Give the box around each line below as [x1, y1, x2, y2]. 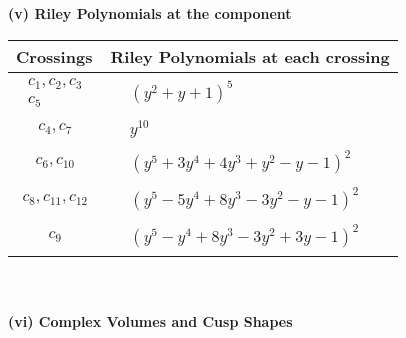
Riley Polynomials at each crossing [110, 44, 390, 68]
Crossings [16, 44, 93, 68]
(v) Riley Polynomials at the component [8, 3, 292, 23]
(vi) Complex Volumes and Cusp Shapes [8, 310, 293, 331]
